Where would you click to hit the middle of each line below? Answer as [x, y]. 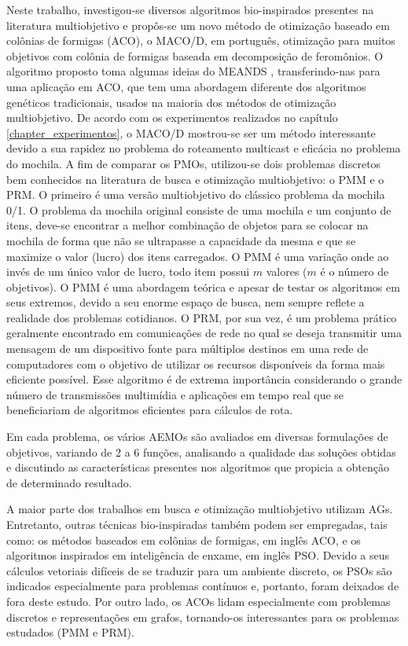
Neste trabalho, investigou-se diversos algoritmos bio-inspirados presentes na [190, 9]
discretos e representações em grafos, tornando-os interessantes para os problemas [203, 617]
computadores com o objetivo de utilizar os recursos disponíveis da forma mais [196, 363]
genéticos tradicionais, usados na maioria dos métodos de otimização [171, 102]
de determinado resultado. [69, 482]
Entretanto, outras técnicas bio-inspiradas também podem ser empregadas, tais [197, 524]
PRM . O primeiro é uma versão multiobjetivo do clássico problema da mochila [196, 195]
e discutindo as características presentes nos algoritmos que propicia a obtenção [198, 467]
